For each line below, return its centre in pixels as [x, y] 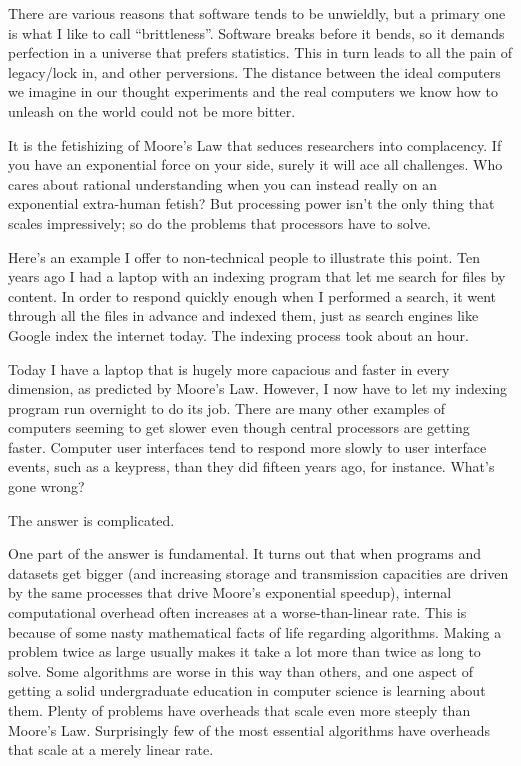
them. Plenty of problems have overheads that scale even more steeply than [239, 710]
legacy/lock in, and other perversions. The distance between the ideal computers [254, 71]
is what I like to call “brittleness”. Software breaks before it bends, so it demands [256, 32]
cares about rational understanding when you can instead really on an [222, 183]
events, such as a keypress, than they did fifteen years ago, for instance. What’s [251, 466]
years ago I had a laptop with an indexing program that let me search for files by [257, 276]
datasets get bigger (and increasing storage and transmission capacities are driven [258, 572]
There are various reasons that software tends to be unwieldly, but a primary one [257, 13]
